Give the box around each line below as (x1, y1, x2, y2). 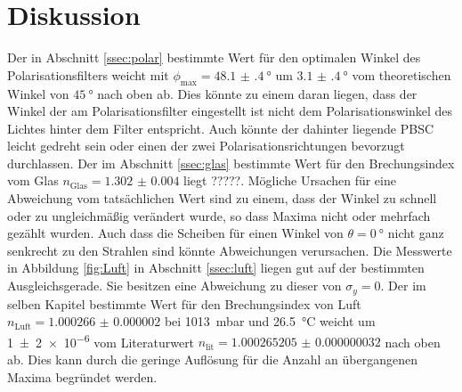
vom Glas (7, 171, 59, 190)
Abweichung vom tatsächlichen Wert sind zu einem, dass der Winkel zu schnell (7, 189, 437, 208)
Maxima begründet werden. (7, 367, 158, 386)
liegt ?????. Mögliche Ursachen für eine (183, 171, 396, 190)
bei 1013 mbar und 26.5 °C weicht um (164, 312, 376, 331)
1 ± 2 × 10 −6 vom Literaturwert (7, 330, 195, 351)
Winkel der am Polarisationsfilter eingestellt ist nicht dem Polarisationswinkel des (7, 102, 453, 120)
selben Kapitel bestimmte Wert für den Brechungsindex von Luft (7, 294, 361, 313)
